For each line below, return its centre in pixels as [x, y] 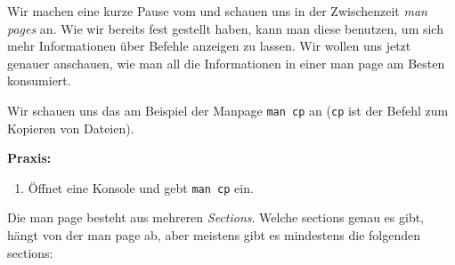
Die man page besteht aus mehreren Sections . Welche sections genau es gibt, [216, 217]
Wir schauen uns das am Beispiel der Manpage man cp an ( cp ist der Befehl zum [228, 110]
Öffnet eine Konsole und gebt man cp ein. [141, 187]
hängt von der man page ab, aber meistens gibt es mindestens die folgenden [214, 235]
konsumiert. [39, 80]
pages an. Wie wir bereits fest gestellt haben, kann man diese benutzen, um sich [225, 28]
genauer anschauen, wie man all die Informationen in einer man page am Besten [226, 63]
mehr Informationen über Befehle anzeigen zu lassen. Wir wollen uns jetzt [209, 46]
